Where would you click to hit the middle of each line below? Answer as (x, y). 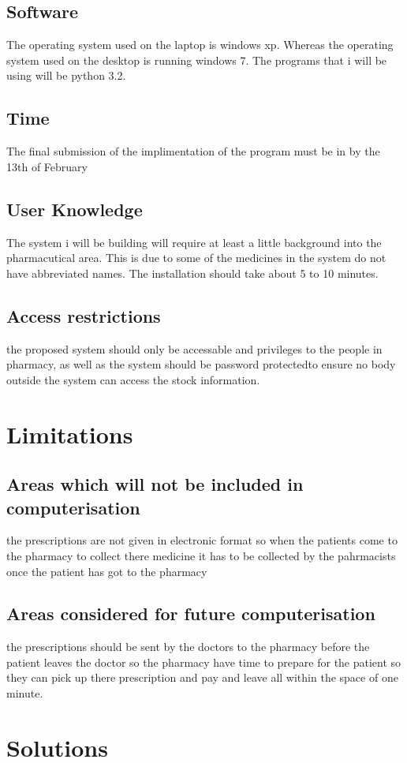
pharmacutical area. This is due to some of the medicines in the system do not (196, 258)
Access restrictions (84, 315)
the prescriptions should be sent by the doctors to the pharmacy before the (188, 647)
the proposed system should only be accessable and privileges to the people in (194, 348)
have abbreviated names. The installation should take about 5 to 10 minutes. (192, 273)
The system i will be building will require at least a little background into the (194, 242)
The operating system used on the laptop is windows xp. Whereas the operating (200, 45)
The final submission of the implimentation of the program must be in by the (193, 151)
